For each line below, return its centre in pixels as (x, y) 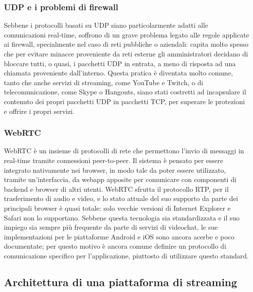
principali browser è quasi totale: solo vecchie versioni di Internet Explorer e (117, 208)
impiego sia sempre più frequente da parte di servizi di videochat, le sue (111, 227)
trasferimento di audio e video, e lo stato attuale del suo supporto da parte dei (121, 198)
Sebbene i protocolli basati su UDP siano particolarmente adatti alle (106, 25)
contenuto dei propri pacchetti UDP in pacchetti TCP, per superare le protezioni (125, 101)
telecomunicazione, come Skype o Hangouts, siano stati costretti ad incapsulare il (125, 92)
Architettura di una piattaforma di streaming (121, 282)
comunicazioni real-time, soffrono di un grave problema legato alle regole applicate (126, 34)
